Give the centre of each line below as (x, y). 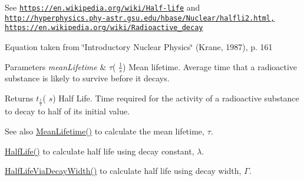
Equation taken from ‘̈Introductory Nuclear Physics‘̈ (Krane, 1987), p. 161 (139, 46)
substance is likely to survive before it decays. (87, 78)
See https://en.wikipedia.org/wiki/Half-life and (103, 7)
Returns (19, 98)
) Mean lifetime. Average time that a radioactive (210, 66)
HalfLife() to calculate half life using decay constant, (100, 151)
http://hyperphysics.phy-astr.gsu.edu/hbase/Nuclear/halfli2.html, (140, 18)
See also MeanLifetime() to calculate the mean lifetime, (105, 131)
